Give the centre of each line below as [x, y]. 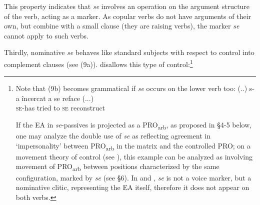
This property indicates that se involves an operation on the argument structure [127, 6]
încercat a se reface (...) [58, 98]
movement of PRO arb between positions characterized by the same [117, 167]
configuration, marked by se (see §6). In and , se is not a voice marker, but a [133, 177]
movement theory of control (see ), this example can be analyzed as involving [134, 156]
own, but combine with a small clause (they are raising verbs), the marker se [122, 26]
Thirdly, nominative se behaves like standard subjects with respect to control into [129, 52]
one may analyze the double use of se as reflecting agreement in [113, 136]
